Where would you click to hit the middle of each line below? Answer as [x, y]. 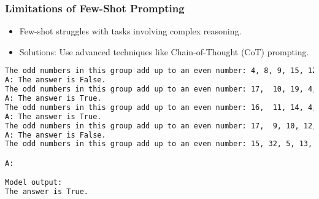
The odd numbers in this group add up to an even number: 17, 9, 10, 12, [161, 126]
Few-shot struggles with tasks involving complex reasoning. [130, 31]
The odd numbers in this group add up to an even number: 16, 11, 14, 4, [161, 107]
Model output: [34, 183]
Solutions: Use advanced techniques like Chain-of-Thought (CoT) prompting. [164, 51]
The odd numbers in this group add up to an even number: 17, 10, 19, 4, [161, 89]
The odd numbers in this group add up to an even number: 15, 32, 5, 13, [159, 144]
